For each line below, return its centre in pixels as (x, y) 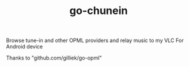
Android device (24, 47)
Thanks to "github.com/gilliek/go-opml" (54, 58)
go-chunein (99, 11)
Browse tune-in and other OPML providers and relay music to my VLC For (95, 40)
